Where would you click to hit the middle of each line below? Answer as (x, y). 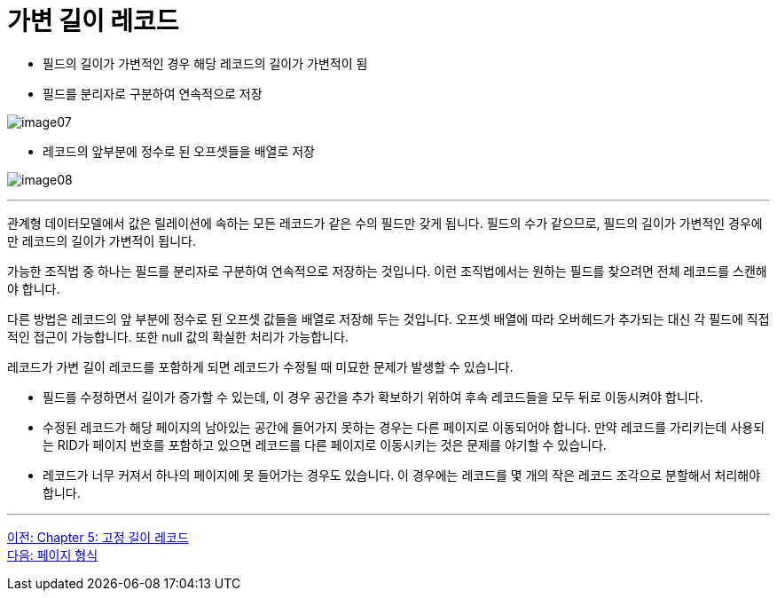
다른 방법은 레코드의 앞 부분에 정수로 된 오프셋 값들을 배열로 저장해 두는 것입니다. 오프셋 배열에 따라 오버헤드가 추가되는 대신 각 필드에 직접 (388, 319)
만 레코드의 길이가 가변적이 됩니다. (102, 240)
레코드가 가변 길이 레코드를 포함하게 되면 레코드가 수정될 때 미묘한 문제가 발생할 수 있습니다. (260, 366)
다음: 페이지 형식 (53, 555)
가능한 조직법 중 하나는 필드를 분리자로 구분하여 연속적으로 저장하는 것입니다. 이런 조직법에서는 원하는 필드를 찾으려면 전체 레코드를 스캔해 (387, 271)
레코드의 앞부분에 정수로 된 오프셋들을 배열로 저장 (179, 151)
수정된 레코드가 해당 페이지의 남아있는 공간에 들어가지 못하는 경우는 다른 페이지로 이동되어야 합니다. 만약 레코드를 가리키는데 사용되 (404, 427)
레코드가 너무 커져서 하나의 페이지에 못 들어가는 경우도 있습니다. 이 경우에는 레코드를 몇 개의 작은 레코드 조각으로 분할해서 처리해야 (402, 475)
